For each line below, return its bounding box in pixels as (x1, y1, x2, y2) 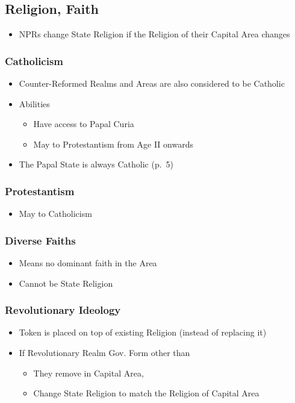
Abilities (19, 97, 50, 110)
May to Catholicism (19, 207, 92, 220)
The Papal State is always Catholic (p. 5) (19, 158, 174, 170)
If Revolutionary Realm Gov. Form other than (19, 346, 190, 359)
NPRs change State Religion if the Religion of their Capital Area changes (19, 28, 290, 40)
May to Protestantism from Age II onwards (33, 137, 193, 150)
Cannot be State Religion (19, 276, 113, 289)
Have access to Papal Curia (33, 117, 134, 130)
